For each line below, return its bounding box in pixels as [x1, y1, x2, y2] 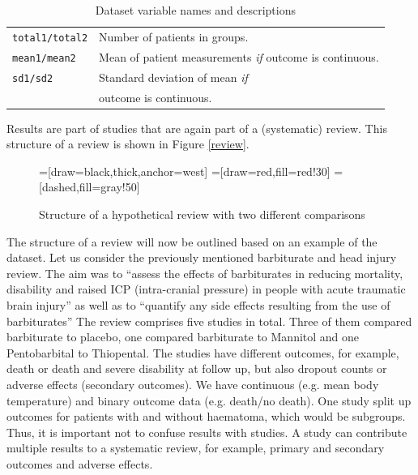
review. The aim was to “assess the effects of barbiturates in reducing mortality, [6, 264, 403, 281]
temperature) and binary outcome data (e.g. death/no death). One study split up [6, 392, 412, 409]
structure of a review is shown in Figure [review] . [6, 135, 250, 152]
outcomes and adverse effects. [6, 455, 153, 472]
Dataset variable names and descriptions [95, 2, 296, 18]
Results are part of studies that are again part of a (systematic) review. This [6, 119, 387, 136]
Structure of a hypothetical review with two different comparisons [39, 206, 365, 223]
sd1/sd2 [12, 72, 53, 84]
